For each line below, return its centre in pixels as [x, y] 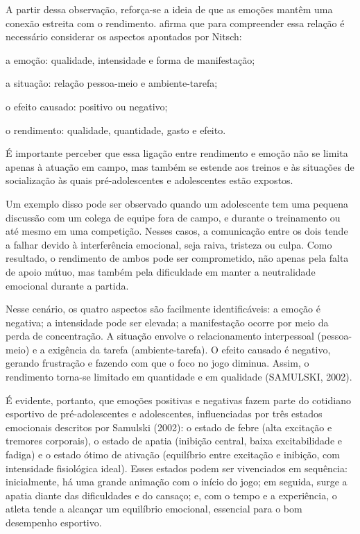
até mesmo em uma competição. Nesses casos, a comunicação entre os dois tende [177, 231]
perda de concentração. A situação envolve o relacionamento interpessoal [160, 336]
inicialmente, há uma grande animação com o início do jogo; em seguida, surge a [177, 482]
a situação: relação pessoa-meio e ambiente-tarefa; [112, 83]
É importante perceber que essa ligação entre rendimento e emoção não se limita [177, 153]
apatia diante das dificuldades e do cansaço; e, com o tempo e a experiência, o [171, 495]
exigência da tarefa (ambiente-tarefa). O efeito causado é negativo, [189, 349]
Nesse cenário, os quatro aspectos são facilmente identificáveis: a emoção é [163, 309]
